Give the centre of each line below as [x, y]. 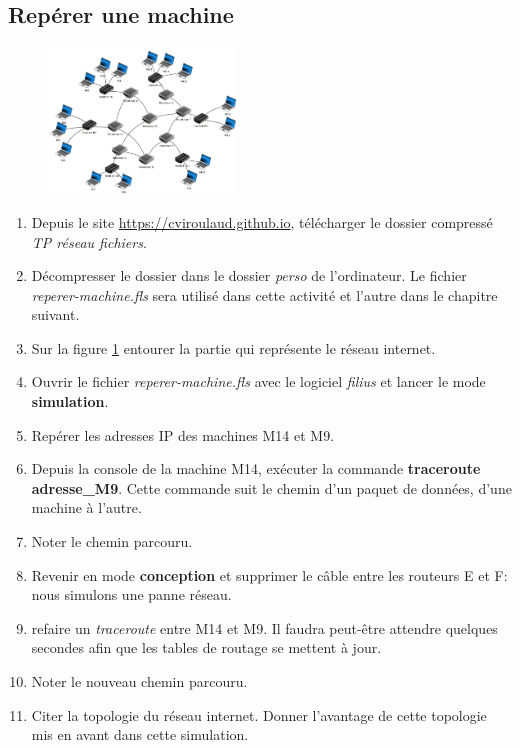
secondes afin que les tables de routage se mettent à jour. [206, 647]
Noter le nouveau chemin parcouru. [139, 681]
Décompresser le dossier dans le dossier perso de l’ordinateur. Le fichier [249, 275]
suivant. [55, 314]
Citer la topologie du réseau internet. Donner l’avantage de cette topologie [259, 714]
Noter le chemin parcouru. [112, 541]
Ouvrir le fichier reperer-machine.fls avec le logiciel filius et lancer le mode [258, 381]
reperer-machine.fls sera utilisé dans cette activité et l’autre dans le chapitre [264, 294]
